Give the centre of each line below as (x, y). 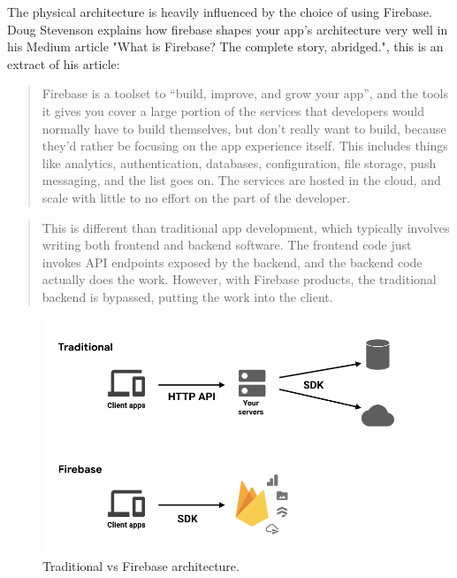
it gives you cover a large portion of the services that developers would (233, 110)
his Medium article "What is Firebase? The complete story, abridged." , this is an (225, 46)
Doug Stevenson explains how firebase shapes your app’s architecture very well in (228, 29)
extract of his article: (64, 63)
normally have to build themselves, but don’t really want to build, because (244, 128)
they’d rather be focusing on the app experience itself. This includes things (245, 146)
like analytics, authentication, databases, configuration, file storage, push (239, 162)
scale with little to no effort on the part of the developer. (196, 197)
